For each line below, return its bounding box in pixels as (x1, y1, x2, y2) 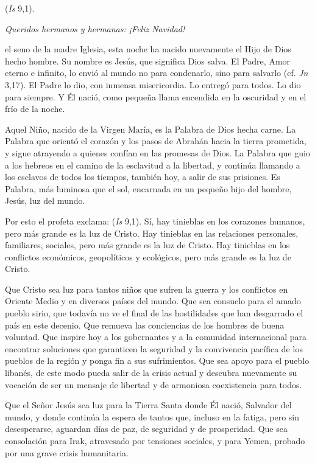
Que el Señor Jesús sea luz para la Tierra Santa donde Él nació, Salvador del (5, 399, 292, 411)
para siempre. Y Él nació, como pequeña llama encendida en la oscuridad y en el (5, 90, 306, 103)
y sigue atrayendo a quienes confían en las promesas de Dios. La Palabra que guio (5, 146, 310, 159)
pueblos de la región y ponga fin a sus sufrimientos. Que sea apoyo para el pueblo (5, 354, 310, 367)
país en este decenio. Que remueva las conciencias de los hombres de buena (5, 318, 285, 331)
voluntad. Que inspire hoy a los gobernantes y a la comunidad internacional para (5, 330, 307, 343)
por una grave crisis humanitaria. (5, 446, 129, 459)
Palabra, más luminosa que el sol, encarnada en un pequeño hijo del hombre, (5, 182, 292, 195)
